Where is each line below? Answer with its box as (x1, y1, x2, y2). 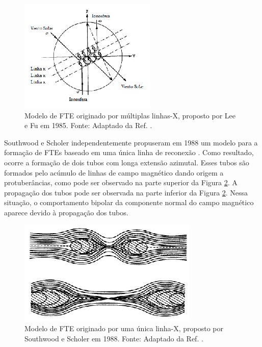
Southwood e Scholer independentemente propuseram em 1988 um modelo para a (4, 137, 258, 147)
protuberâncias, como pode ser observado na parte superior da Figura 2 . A (4, 177, 238, 188)
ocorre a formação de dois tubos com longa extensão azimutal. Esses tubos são (4, 157, 249, 167)
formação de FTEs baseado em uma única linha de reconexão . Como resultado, (4, 147, 254, 158)
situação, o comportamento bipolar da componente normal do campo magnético (4, 197, 254, 208)
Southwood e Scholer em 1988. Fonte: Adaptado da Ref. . (24, 333, 203, 343)
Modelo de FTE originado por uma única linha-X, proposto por (24, 323, 223, 334)
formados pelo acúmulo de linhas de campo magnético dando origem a (4, 167, 224, 178)
